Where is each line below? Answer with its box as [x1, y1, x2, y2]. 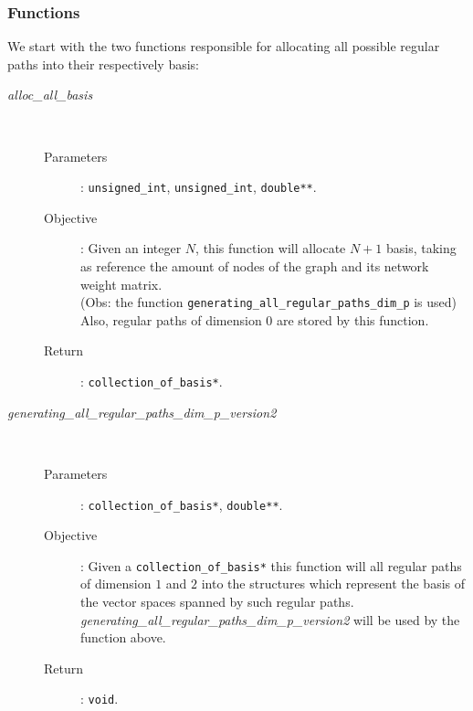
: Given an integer [80, 239, 182, 258]
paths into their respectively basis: [7, 54, 199, 73]
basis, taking [386, 239, 457, 258]
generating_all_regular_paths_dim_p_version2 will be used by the [80, 610, 460, 629]
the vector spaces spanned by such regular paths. [80, 592, 354, 610]
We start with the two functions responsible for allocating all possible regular [7, 37, 440, 56]
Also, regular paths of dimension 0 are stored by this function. [80, 310, 429, 329]
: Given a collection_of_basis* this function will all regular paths [80, 556, 462, 575]
